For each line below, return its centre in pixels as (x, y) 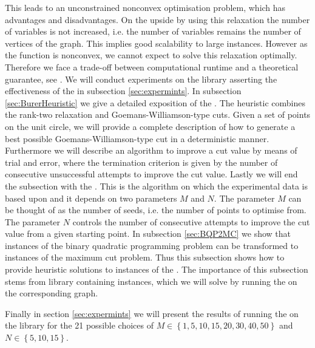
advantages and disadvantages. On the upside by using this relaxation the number (157, 19)
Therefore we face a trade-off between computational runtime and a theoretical (152, 67)
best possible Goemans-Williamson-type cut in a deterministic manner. (137, 138)
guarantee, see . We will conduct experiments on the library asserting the (141, 79)
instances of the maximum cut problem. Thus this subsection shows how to (145, 257)
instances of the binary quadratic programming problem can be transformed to (152, 245)
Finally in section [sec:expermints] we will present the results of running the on (152, 313)
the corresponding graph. (52, 293)
